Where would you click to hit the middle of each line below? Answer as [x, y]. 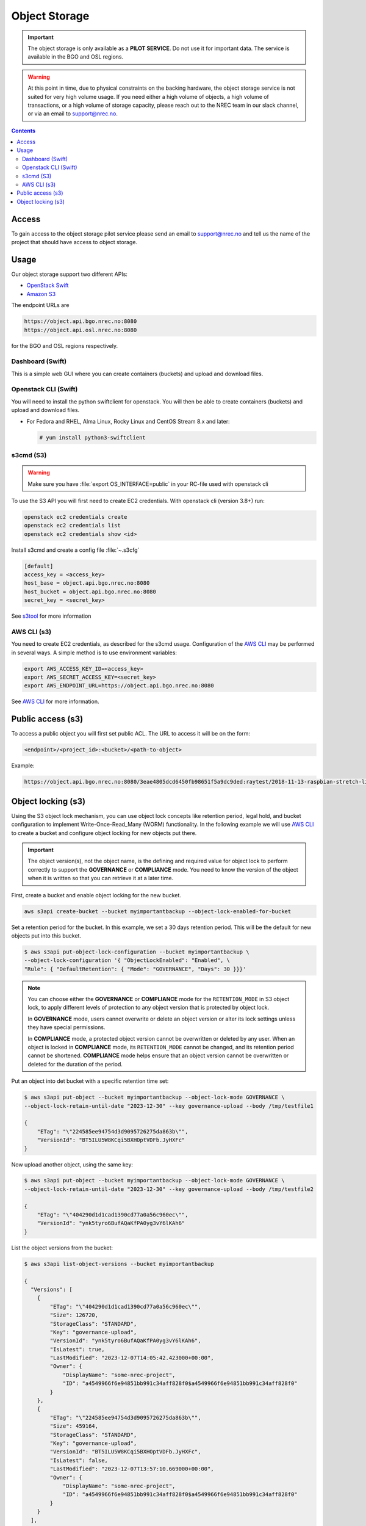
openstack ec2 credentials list [73, 526]
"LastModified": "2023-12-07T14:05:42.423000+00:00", [132, 1358]
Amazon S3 [41, 294]
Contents [23, 131]
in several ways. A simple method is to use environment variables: [94, 653]
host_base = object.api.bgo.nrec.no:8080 [87, 583]
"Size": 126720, [74, 1315]
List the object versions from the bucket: [62, 1248]
